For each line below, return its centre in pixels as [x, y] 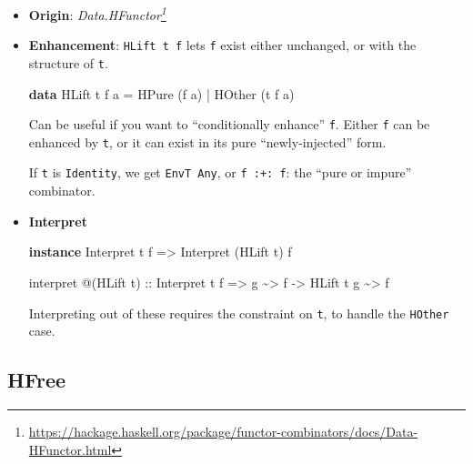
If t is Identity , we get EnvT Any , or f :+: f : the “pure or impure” [220, 172]
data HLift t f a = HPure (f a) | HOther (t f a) [161, 93]
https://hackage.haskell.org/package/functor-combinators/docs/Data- [223, 431]
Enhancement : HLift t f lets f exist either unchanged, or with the [222, 45]
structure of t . [68, 62]
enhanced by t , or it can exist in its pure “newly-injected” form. [207, 141]
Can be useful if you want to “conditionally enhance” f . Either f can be [229, 124]
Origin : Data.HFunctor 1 [97, 13]
